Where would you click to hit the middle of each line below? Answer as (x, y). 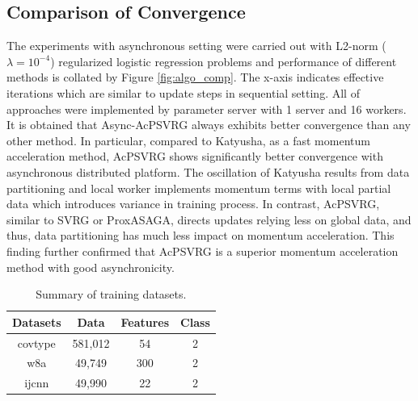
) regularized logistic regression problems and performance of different (224, 61)
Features (145, 322)
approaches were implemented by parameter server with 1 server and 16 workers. (207, 109)
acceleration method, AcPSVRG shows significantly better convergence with (195, 156)
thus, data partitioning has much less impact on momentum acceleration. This (201, 235)
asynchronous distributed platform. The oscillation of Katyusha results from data (208, 171)
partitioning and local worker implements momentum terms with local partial (199, 188)
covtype (36, 343)
